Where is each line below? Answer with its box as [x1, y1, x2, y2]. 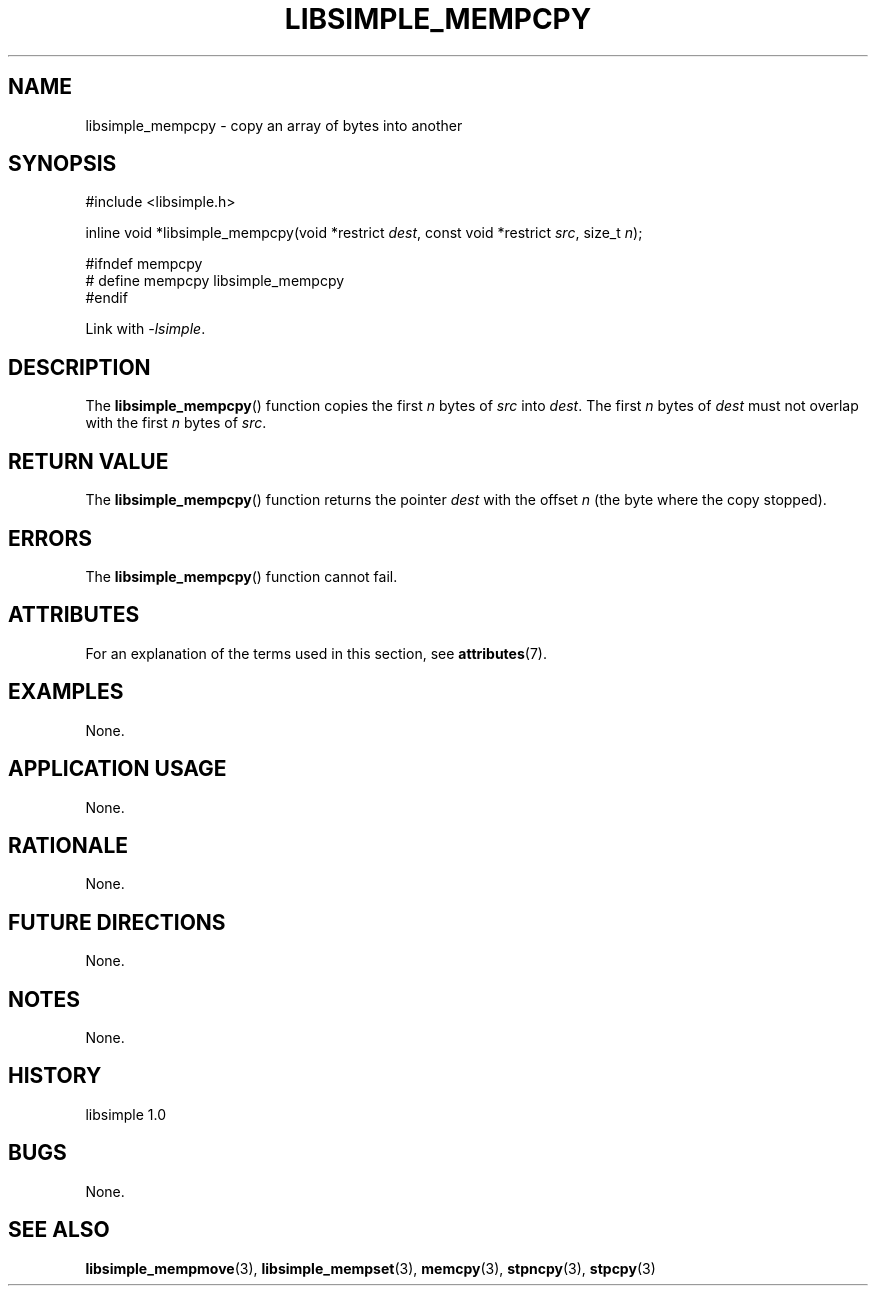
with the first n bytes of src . [85, 414, 267, 432]
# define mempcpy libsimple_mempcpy [85, 272, 345, 290]
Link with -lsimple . [85, 320, 206, 338]
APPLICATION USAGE [8, 756, 227, 782]
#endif [85, 289, 128, 307]
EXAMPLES [8, 679, 124, 705]
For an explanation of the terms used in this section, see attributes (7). [85, 644, 547, 662]
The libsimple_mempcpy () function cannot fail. [85, 567, 398, 585]
